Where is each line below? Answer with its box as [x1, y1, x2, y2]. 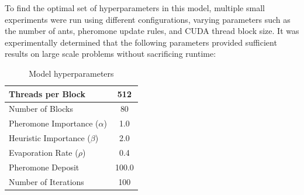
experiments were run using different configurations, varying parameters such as [5, 13, 291, 25]
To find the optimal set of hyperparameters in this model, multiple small [5, 2, 265, 13]
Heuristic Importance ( [9, 132, 91, 144]
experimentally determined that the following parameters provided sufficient [5, 36, 277, 48]
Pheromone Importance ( [9, 117, 99, 129]
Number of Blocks [9, 102, 73, 115]
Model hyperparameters [29, 67, 114, 79]
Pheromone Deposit [9, 160, 80, 173]
